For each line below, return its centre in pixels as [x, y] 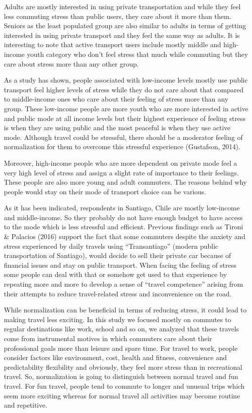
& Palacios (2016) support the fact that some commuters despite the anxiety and [125, 236]
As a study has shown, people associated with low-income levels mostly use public [126, 80]
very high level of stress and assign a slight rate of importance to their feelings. [121, 172]
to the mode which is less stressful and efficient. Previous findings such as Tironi [124, 227]
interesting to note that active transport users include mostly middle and [113, 44]
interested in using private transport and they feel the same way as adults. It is [122, 35]
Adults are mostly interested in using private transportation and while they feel [122, 6]
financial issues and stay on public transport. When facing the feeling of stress [120, 265]
